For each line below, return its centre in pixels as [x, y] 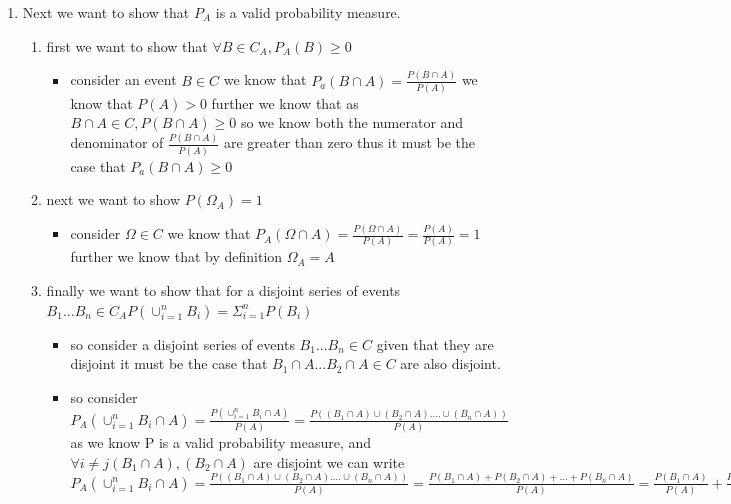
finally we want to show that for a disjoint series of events [223, 290]
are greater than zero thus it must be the [349, 142]
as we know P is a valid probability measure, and [221, 442]
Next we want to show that [106, 12]
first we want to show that [127, 45]
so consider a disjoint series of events [182, 343]
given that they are [435, 343]
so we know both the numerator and [352, 122]
